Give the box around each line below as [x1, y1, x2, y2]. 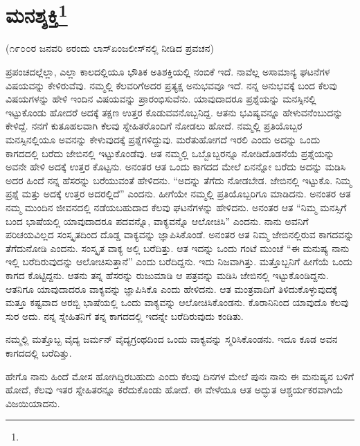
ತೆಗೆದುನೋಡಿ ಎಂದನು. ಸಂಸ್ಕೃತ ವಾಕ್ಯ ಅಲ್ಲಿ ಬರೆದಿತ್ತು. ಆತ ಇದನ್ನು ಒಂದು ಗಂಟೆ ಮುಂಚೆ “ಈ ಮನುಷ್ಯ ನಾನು [6, 240, 350, 255]
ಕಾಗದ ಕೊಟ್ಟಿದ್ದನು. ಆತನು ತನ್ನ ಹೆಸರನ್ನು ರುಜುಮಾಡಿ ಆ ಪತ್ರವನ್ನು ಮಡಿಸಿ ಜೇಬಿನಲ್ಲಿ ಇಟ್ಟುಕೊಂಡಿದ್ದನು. [6, 267, 329, 282]
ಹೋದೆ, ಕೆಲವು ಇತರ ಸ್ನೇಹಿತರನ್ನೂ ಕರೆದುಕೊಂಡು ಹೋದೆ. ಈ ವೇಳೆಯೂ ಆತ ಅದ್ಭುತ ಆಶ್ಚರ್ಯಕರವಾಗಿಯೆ [6, 382, 343, 397]
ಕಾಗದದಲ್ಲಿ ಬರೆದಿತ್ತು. [6, 345, 72, 359]
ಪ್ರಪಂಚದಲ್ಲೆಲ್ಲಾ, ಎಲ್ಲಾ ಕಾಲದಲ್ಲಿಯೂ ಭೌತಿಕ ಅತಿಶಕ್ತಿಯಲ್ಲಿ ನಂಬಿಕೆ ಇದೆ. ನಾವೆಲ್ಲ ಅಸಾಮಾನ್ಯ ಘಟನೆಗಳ [6, 64, 330, 79]
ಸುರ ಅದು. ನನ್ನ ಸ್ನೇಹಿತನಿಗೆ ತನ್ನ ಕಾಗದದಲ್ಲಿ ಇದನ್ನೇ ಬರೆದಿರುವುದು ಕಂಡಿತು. [6, 308, 244, 323]
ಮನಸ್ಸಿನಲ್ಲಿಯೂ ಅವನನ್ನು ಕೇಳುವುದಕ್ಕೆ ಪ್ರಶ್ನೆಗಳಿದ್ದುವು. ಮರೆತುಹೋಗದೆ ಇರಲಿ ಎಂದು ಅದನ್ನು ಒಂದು [6, 132, 321, 147]
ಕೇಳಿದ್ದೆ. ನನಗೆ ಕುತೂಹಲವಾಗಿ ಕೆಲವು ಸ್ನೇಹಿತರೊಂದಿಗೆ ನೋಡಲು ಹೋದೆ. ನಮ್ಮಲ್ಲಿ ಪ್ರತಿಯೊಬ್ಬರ [6, 118, 303, 133]
